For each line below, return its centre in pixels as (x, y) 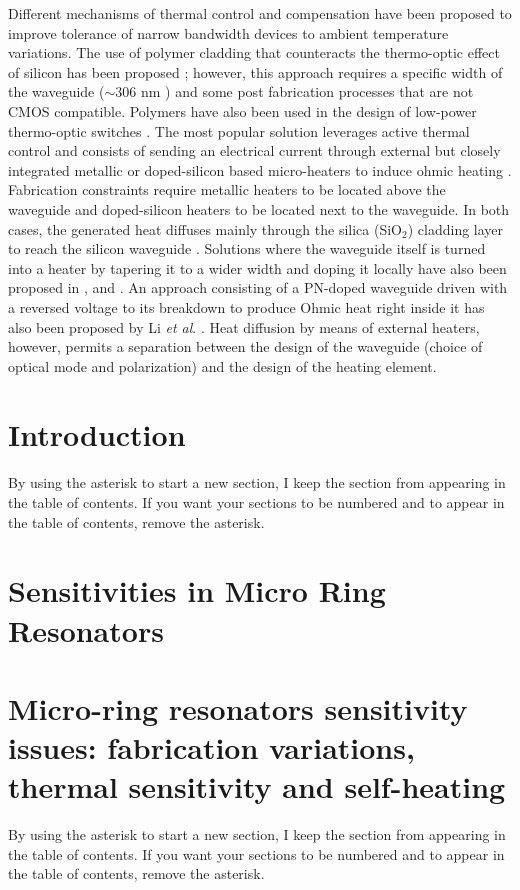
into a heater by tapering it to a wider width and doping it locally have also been (257, 267)
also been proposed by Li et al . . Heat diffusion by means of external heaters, (244, 326)
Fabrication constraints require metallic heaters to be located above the (227, 189)
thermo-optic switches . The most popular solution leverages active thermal (239, 130)
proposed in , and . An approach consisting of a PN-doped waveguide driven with (258, 287)
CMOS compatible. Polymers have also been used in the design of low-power (242, 110)
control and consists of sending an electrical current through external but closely (254, 150)
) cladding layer (455, 228)
